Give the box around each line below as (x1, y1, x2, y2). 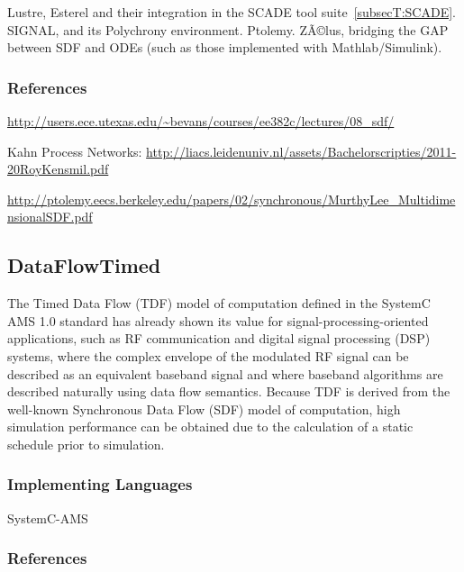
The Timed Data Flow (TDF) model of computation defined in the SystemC (7, 294, 431, 313)
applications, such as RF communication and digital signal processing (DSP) (7, 329, 431, 348)
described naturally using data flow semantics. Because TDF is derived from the (7, 382, 450, 401)
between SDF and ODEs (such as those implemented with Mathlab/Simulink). (7, 38, 442, 57)
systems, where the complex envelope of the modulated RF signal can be (7, 346, 409, 365)
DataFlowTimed (7, 251, 161, 279)
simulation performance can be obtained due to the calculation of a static (7, 417, 414, 436)
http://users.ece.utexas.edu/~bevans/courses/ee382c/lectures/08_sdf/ (7, 112, 395, 130)
